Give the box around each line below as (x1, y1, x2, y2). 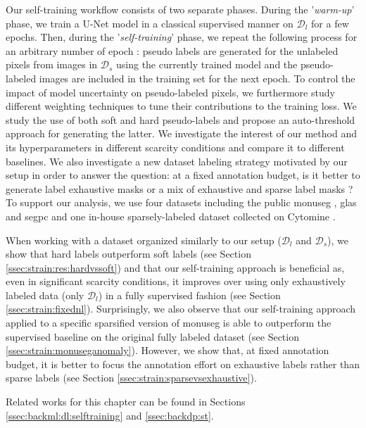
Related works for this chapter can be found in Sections (6, 394, 246, 409)
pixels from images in (6, 57, 98, 72)
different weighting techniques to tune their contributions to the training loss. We (6, 99, 357, 113)
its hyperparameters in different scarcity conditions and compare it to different (6, 139, 345, 154)
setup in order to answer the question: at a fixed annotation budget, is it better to (6, 168, 360, 182)
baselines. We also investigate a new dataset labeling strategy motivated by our (6, 153, 348, 168)
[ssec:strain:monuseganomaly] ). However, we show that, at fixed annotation (6, 343, 329, 358)
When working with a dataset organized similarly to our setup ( (6, 232, 282, 247)
